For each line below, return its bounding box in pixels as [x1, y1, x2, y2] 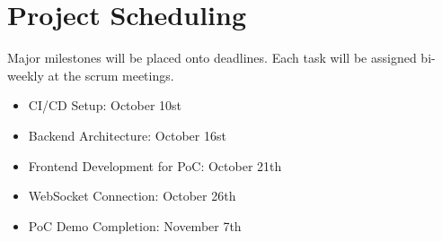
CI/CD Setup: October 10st [28, 96, 182, 115]
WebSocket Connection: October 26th [28, 186, 236, 205]
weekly [7, 65, 44, 84]
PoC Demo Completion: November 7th [28, 216, 242, 235]
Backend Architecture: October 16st [28, 125, 226, 144]
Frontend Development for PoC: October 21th [28, 156, 282, 175]
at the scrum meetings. [48, 65, 174, 84]
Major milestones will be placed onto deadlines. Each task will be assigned [7, 48, 417, 67]
